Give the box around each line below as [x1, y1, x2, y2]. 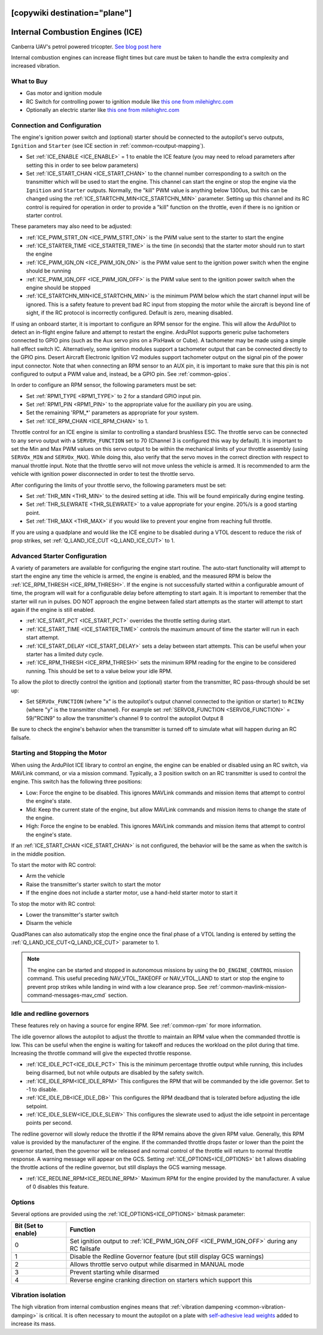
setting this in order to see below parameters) [26, 162, 139, 169]
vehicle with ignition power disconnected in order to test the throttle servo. [11, 471, 195, 478]
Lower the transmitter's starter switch [26, 911, 119, 918]
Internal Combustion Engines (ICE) [11, 27, 143, 37]
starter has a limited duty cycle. [26, 651, 104, 658]
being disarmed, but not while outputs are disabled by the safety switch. [26, 1069, 205, 1076]
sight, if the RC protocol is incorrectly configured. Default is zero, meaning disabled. [26, 309, 233, 317]
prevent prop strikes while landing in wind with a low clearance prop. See [27, 983, 208, 990]
